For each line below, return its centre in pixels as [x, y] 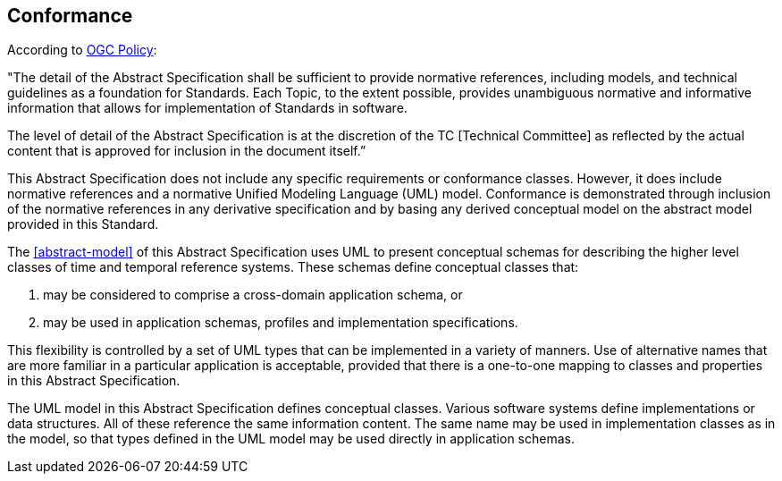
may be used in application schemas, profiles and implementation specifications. [281, 323]
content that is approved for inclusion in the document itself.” [187, 151]
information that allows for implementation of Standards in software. [207, 108]
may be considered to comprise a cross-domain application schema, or [253, 295]
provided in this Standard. [83, 224]
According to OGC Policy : [82, 50]
